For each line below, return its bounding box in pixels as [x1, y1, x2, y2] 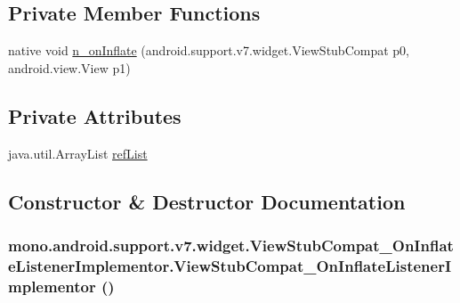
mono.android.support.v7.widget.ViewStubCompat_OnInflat [8, 233, 454, 256]
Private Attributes [8, 102, 182, 129]
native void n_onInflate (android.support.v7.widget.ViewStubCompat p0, [8, 41, 409, 60]
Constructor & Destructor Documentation [8, 187, 406, 215]
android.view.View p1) [8, 58, 131, 77]
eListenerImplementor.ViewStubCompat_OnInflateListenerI [8, 254, 452, 276]
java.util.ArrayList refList [8, 143, 148, 162]
